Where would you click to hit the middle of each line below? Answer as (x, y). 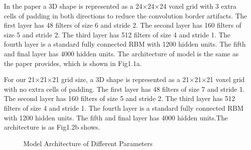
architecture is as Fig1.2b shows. (52, 127)
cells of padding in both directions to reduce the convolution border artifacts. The (125, 15)
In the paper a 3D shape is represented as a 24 (73, 6)
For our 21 (20, 79)
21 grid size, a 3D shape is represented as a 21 (121, 79)
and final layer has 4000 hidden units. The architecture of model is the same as (121, 53)
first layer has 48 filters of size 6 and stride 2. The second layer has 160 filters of (123, 25)
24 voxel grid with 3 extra (198, 6)
